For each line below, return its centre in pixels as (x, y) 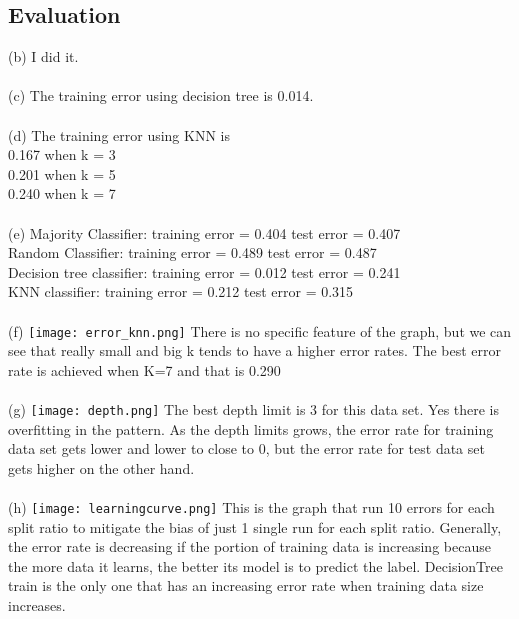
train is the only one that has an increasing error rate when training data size (246, 585)
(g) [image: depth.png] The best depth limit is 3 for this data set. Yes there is (254, 408)
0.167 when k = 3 (62, 154)
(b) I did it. (43, 56)
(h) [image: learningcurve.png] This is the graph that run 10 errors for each (251, 506)
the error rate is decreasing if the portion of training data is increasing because (249, 546)
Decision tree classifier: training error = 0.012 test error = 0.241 (204, 271)
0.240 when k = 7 (62, 193)
